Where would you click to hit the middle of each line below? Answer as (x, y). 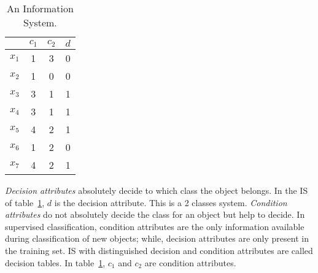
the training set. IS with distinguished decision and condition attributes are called (159, 250)
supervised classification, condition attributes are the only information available (155, 226)
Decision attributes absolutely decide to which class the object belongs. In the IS (157, 190)
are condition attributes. (190, 262)
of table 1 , (25, 202)
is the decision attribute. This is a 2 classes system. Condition (171, 202)
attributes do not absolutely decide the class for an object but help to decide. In (155, 214)
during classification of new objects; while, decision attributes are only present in (157, 238)
